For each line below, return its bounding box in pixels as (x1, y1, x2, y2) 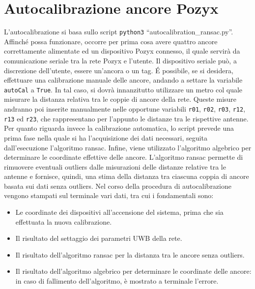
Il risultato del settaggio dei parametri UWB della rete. (15, 233, 182, 243)
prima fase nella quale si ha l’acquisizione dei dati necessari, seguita (4, 132, 207, 143)
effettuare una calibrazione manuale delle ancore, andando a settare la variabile (4, 75, 243, 85)
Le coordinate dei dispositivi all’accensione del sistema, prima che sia (15, 207, 224, 217)
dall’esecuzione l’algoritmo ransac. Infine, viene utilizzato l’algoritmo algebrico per (4, 142, 252, 152)
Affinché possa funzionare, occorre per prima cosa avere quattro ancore (4, 36, 218, 46)
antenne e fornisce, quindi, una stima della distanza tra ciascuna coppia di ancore (4, 171, 249, 181)
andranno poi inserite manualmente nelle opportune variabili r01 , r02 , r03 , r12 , (4, 104, 246, 114)
